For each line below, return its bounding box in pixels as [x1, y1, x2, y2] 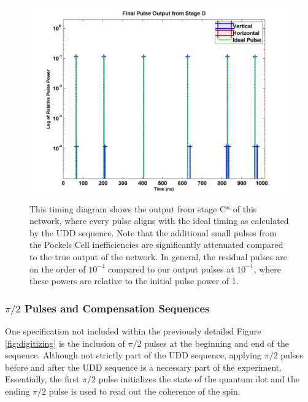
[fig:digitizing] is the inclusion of [5, 336, 125, 349]
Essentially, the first [5, 373, 80, 385]
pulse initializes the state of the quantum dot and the [98, 373, 300, 385]
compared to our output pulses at [108, 262, 234, 275]
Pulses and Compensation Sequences [24, 300, 210, 315]
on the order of [29, 262, 86, 275]
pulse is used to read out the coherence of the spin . [48, 385, 241, 398]
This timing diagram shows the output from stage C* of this [29, 202, 257, 215]
